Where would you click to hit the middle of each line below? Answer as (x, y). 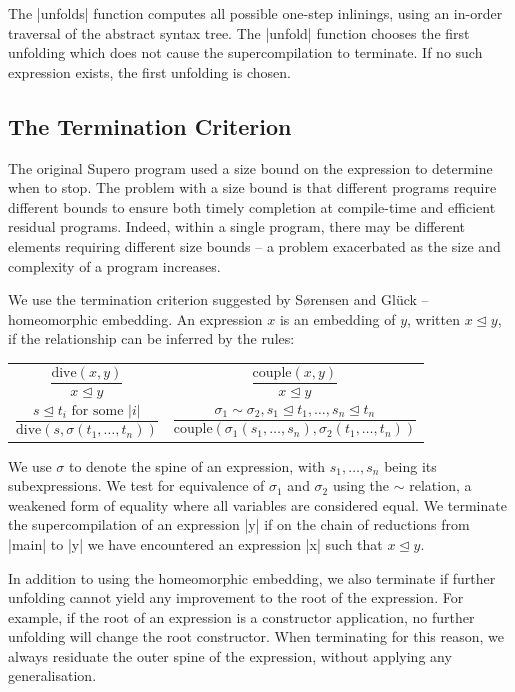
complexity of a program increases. (114, 265)
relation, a (440, 485)
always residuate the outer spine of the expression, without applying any (230, 655)
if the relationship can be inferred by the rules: (151, 338)
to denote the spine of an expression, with (197, 465)
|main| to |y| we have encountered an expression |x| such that (195, 543)
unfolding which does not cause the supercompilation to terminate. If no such (245, 52)
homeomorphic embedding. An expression (135, 318)
